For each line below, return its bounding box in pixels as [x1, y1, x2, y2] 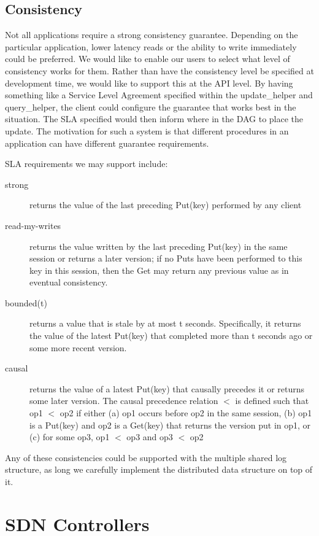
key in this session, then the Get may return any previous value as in [29, 263, 289, 276]
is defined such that [235, 394, 309, 407]
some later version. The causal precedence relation [29, 394, 218, 407]
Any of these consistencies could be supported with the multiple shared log [5, 451, 287, 464]
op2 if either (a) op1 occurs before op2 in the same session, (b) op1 [60, 406, 312, 419]
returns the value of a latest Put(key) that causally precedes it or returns [29, 382, 305, 395]
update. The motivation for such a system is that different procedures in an [5, 124, 289, 137]
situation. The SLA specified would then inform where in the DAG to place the [5, 112, 304, 125]
